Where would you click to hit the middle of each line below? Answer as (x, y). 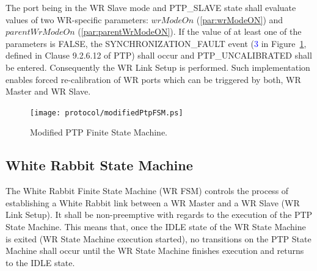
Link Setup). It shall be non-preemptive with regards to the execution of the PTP (159, 215)
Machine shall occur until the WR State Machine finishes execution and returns (155, 251)
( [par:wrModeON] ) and (240, 19)
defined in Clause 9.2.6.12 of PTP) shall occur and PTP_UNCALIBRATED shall (159, 55)
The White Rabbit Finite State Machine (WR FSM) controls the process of (147, 191)
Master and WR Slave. (48, 91)
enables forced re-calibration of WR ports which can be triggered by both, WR (153, 79)
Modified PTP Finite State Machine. (99, 132)
